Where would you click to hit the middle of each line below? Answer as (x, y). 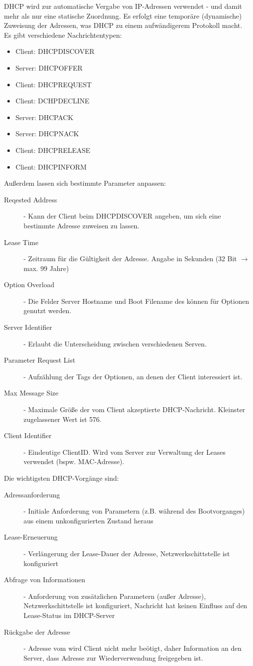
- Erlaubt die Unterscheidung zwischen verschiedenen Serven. (115, 343)
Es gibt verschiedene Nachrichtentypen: (63, 35)
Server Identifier (28, 327)
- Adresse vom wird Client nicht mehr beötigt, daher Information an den (133, 648)
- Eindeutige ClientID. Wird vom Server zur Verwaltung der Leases (125, 452)
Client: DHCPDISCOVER (55, 51)
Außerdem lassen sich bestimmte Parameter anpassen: (85, 183)
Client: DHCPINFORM (51, 166)
